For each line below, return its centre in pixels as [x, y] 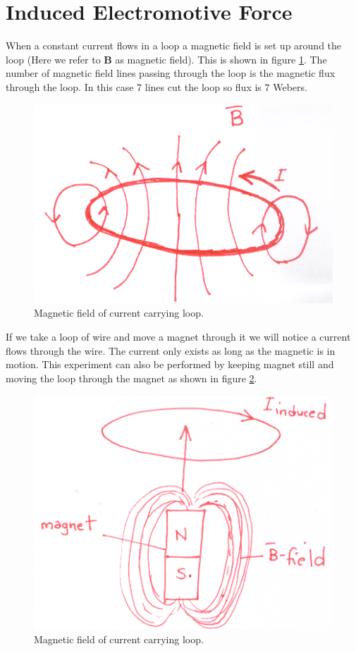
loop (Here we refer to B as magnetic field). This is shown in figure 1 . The [166, 59]
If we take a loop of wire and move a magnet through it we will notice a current [178, 336]
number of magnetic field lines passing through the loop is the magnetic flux [171, 73]
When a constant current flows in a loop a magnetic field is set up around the [174, 45]
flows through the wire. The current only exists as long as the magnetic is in [171, 350]
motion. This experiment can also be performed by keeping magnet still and [170, 364]
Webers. [290, 86]
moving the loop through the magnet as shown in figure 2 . [131, 378]
